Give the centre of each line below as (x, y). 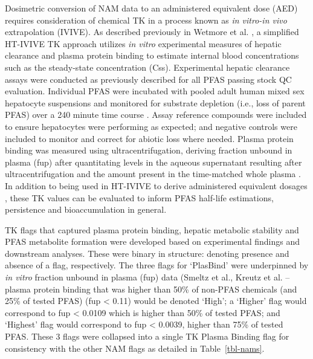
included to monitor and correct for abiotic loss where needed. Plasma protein (149, 138)
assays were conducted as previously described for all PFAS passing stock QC (148, 79)
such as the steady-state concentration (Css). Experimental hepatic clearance (147, 67)
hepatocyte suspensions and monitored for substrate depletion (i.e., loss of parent (155, 102)
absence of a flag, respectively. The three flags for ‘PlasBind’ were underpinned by (157, 265)
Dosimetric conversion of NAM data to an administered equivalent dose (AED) (151, 8)
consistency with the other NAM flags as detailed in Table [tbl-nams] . (135, 348)
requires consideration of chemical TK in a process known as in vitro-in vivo (146, 20)
